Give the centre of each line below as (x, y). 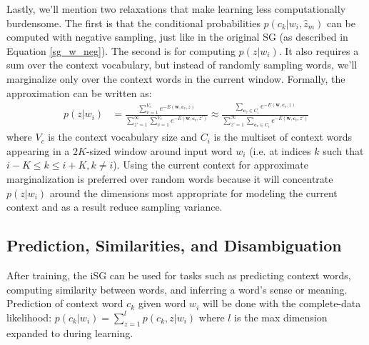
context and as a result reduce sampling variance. (115, 207)
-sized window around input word (159, 150)
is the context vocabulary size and (122, 137)
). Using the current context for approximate (211, 165)
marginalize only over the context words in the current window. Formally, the (176, 78)
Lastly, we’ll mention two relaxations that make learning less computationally (176, 9)
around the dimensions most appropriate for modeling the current (193, 192)
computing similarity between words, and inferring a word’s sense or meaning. (177, 289)
